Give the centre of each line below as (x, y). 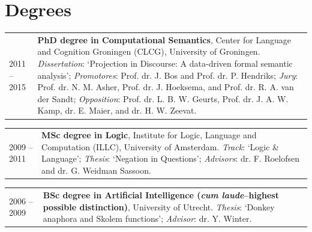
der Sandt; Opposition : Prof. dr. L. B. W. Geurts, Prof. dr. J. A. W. (163, 98)
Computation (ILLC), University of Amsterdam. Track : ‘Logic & (160, 146)
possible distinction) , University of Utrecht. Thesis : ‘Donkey (159, 206)
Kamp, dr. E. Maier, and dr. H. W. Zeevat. (117, 110)
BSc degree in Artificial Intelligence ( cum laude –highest (161, 194)
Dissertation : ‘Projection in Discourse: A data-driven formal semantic (165, 63)
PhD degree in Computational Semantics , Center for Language (164, 39)
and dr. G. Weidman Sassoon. (96, 170)
